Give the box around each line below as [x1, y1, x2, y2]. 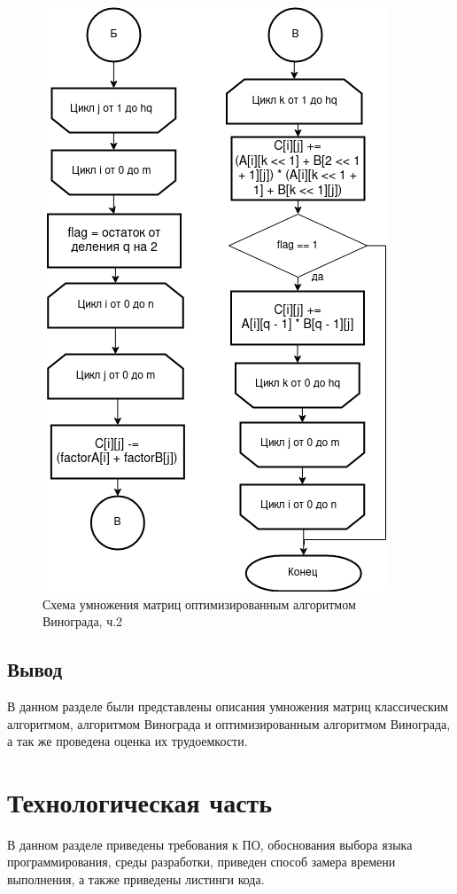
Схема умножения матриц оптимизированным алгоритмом [43, 594, 356, 613]
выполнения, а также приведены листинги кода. [7, 870, 265, 889]
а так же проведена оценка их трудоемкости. [7, 732, 248, 750]
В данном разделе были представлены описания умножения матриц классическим [7, 696, 449, 715]
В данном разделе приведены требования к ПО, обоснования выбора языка [7, 835, 413, 853]
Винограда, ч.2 [43, 612, 123, 631]
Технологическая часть [7, 783, 273, 819]
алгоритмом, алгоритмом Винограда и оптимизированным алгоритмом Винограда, [7, 714, 451, 733]
